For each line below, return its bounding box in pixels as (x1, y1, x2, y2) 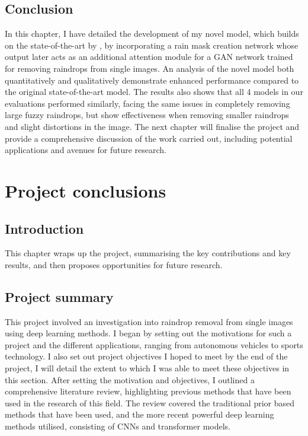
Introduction (5, 219, 84, 237)
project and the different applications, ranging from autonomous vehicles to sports (5, 338, 303, 351)
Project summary (5, 287, 114, 305)
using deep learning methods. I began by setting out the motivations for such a (5, 327, 292, 339)
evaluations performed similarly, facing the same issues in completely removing (5, 97, 290, 109)
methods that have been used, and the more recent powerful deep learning (5, 408, 274, 421)
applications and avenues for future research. (5, 144, 167, 156)
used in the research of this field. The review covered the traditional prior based (5, 396, 295, 409)
